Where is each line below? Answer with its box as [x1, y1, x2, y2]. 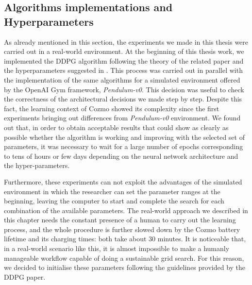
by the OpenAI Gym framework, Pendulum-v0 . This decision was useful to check [4, 84, 244, 94]
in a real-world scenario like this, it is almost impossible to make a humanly [4, 243, 230, 253]
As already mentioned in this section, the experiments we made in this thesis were [4, 36, 249, 47]
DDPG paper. [4, 271, 46, 282]
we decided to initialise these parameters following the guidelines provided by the [4, 262, 246, 272]
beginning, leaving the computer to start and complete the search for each [4, 196, 224, 206]
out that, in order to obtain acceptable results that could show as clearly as [4, 122, 229, 132]
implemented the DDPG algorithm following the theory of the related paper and [4, 55, 244, 66]
